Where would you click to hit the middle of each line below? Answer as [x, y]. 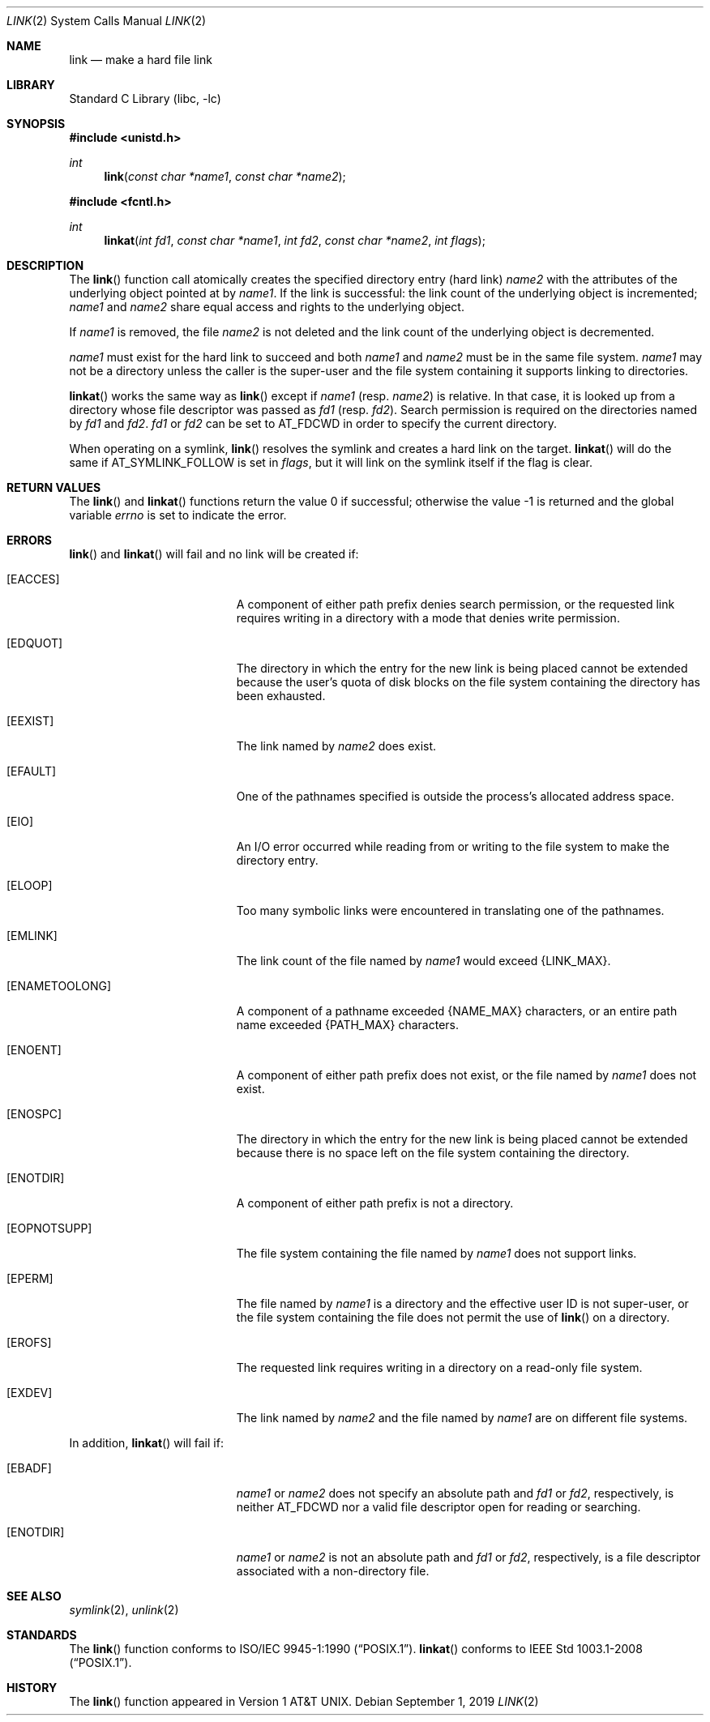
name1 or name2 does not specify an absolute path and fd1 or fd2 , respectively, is [455, 1493]
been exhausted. [281, 696]
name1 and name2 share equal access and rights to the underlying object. [267, 307]
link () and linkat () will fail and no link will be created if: [214, 554]
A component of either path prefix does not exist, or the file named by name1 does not [466, 1075]
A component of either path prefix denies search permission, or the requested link [456, 604]
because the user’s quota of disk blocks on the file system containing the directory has [468, 682]
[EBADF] [29, 1468]
